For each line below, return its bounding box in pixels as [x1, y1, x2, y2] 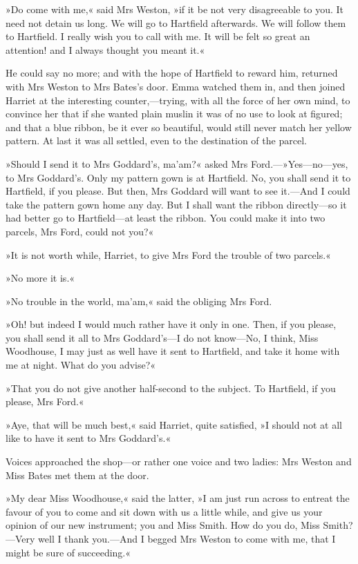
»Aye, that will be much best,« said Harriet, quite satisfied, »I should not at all [6, 417, 342, 431]
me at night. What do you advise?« [6, 358, 156, 372]
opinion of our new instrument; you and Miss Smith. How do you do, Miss [6, 518, 320, 532]
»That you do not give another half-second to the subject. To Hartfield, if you [6, 380, 336, 395]
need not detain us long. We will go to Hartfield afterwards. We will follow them [6, 15, 346, 30]
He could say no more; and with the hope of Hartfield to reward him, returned [6, 66, 338, 80]
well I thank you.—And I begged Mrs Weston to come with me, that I [38, 532, 336, 545]
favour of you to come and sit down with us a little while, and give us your [6, 504, 323, 518]
